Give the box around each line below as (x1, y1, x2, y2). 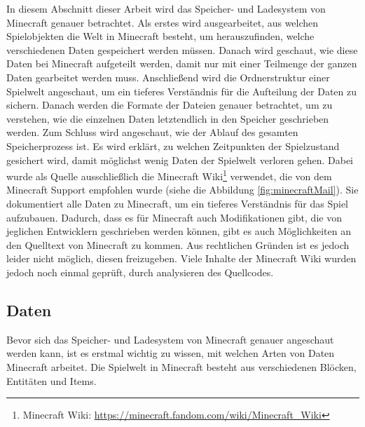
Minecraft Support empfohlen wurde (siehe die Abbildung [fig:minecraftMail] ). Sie (6, 182, 359, 197)
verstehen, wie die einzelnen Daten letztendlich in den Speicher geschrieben (6, 111, 329, 126)
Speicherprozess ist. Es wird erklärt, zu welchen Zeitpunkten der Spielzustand (6, 138, 340, 153)
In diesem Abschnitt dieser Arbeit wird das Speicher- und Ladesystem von (6, 1, 326, 15)
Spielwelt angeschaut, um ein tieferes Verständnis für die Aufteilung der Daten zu (6, 83, 357, 98)
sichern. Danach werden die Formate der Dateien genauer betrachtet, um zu (6, 97, 333, 112)
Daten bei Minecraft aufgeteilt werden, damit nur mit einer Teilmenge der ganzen (6, 56, 357, 71)
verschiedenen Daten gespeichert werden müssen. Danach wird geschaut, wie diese (6, 42, 358, 57)
